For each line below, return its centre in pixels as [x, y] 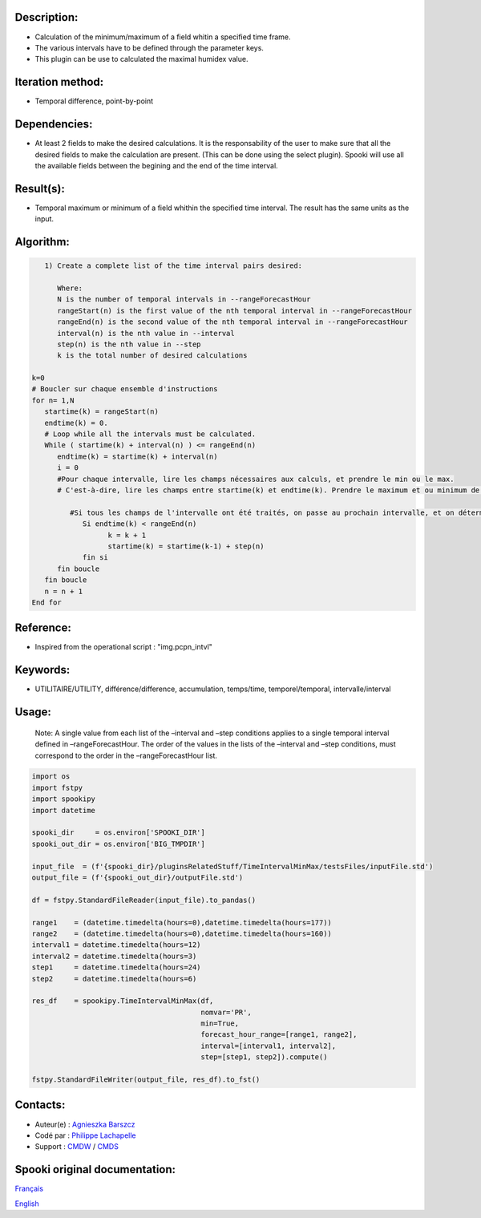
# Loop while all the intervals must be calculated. [150, 434]
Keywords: [42, 670]
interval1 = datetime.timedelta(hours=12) [116, 945]
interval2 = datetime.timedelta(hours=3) [114, 956]
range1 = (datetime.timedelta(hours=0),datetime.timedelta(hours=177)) [182, 923]
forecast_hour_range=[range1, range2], [279, 1035]
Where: [70, 288]
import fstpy [57, 787]
